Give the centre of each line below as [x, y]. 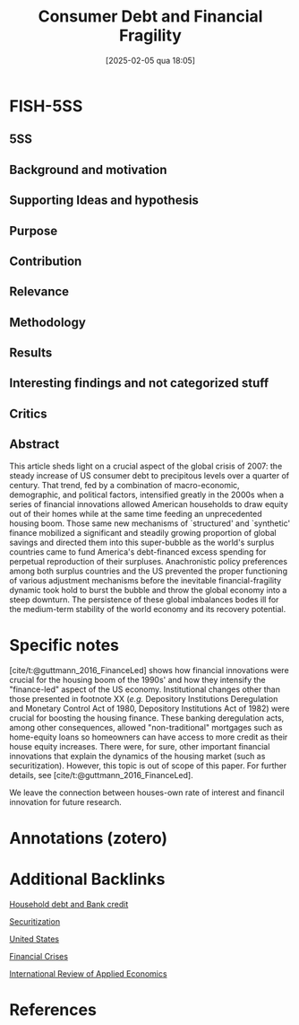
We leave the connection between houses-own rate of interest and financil [147, 793]
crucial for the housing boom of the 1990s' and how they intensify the [137, 679]
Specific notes [64, 645]
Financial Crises [39, 956]
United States [34, 939]
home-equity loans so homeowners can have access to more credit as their [149, 737]
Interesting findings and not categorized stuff [139, 383]
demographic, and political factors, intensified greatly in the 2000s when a [147, 495]
